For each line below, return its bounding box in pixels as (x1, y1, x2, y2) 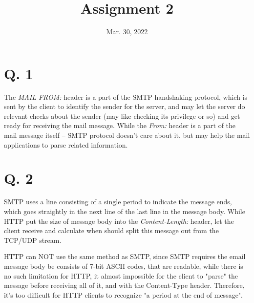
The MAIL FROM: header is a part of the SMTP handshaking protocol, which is (4, 91, 248, 102)
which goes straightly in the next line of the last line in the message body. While (4, 206, 245, 216)
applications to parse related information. (4, 139, 128, 150)
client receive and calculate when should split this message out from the (4, 225, 219, 236)
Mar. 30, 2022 (106, 26, 148, 37)
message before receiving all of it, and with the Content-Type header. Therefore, (4, 280, 245, 290)
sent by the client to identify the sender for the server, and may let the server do (4, 101, 245, 111)
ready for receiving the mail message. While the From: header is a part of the (4, 120, 236, 130)
